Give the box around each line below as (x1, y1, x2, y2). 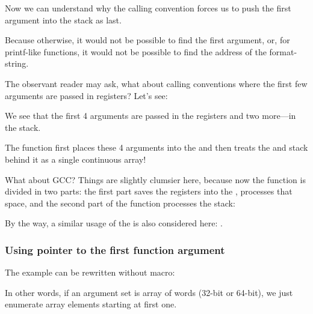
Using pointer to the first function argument (5, 242, 225, 257)
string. (5, 57, 29, 70)
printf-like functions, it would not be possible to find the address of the (5, 45, 267, 58)
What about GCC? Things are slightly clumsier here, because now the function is (5, 173, 306, 186)
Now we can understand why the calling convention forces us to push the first (5, 2, 291, 14)
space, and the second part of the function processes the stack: (5, 196, 235, 209)
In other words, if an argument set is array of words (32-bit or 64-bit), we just (5, 286, 293, 298)
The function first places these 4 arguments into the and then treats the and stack (5, 141, 308, 154)
